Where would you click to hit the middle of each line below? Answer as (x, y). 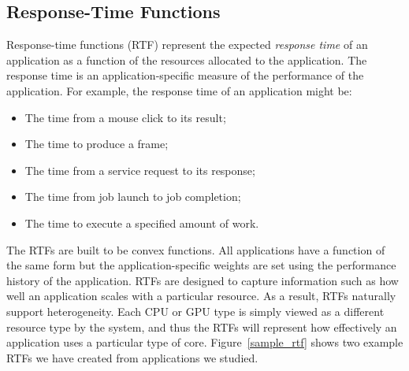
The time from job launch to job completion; (133, 197)
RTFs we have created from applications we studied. (132, 357)
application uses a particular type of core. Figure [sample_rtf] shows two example (205, 342)
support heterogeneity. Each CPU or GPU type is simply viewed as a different (195, 311)
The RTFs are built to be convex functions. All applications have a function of (196, 249)
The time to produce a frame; (97, 144)
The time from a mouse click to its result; (125, 117)
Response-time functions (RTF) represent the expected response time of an (187, 45)
